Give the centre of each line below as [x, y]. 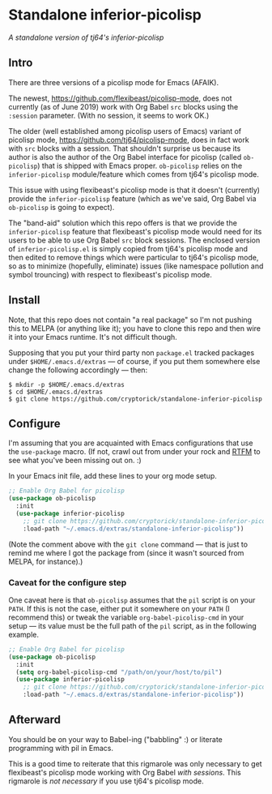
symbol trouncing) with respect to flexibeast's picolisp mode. [110, 274]
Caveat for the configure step [68, 582]
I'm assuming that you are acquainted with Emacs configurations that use [131, 443]
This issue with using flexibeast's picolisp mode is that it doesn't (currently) [134, 190]
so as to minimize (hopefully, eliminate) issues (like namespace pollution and [136, 266]
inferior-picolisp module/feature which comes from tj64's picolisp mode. [134, 174]
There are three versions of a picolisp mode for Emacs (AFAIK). [114, 82]
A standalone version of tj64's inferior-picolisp [86, 37]
